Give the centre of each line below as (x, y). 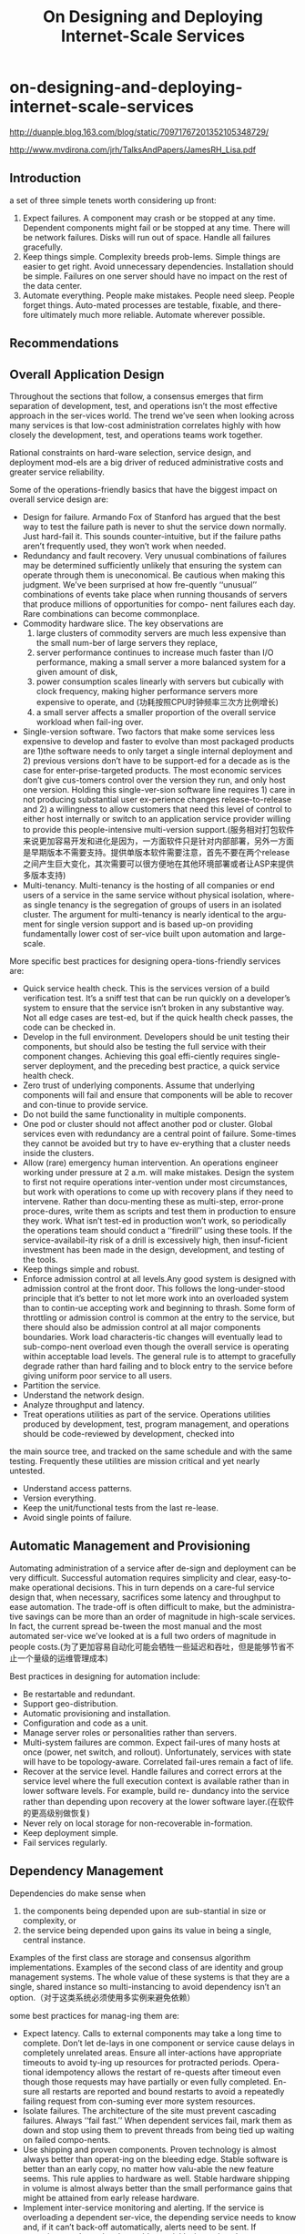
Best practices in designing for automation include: (105, 1676)
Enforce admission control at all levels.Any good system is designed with (159, 1278)
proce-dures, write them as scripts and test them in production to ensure (159, 1211)
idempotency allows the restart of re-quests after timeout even (163, 2072)
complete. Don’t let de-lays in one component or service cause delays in (159, 2043)
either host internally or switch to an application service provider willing (157, 818)
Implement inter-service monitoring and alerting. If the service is (143, 2208)
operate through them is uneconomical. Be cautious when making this (153, 575)
